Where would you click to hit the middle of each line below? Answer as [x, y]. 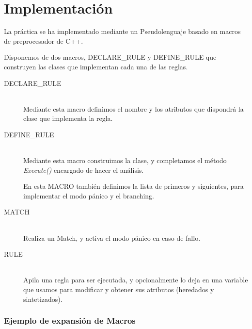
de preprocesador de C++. [44, 41]
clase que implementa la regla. [68, 118]
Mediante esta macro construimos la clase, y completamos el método [125, 160]
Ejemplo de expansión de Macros [70, 321]
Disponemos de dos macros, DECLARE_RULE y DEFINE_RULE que [110, 57]
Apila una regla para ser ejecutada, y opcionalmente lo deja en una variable [136, 280]
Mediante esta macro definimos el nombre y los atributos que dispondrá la [134, 108]
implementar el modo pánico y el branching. [89, 195]
